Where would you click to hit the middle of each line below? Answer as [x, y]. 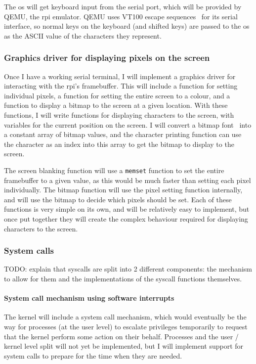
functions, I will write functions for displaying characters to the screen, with [119, 114]
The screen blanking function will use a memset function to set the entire [114, 170]
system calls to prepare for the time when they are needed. [93, 355]
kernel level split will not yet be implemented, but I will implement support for [124, 346]
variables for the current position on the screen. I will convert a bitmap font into [128, 124]
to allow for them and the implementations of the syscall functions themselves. [123, 278]
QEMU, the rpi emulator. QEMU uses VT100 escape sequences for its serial [121, 16]
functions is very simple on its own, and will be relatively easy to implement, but [127, 209]
